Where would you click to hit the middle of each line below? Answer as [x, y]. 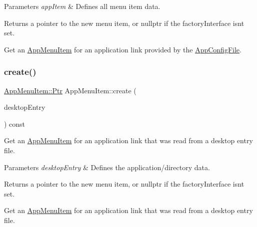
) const [15, 123]
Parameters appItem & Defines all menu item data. [82, 6]
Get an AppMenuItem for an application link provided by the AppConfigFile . [123, 49]
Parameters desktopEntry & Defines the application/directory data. [107, 167]
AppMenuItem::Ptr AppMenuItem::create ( [70, 90]
